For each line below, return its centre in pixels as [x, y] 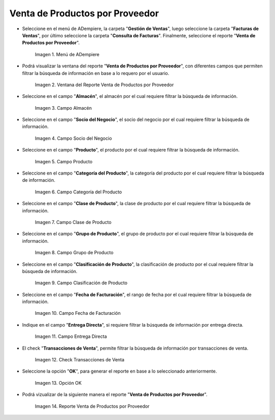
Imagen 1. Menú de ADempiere [67, 54]
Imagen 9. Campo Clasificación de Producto [81, 283]
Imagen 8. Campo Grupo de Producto [74, 253]
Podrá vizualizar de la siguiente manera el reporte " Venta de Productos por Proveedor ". [115, 394]
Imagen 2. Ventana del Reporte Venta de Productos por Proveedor [104, 85]
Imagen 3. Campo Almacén [63, 108]
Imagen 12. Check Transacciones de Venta [80, 360]
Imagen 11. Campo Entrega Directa [71, 336]
